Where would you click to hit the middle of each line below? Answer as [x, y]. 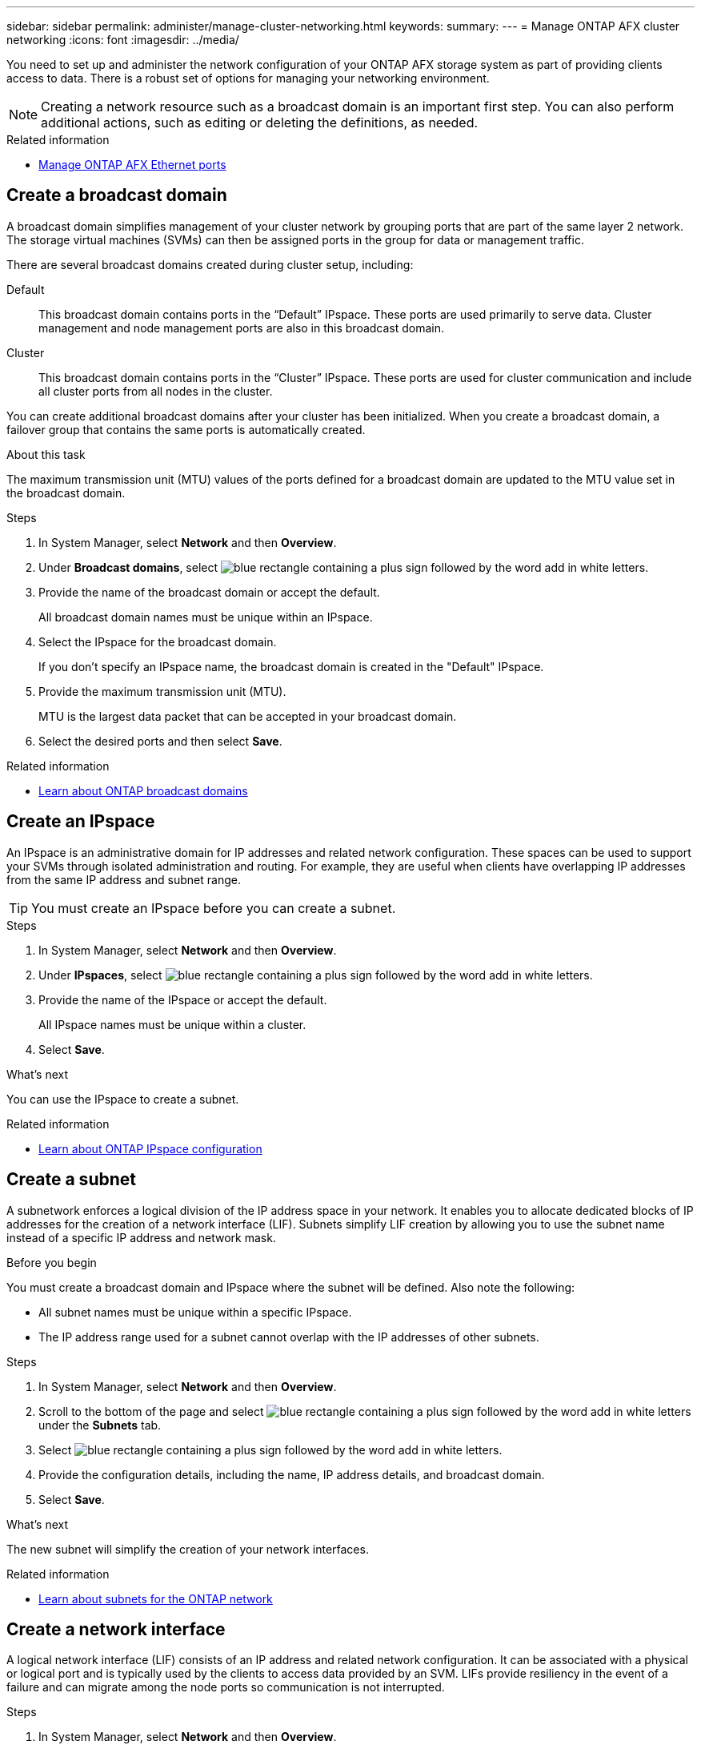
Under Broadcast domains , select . [344, 567]
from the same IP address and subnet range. [124, 879]
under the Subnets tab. [100, 1425]
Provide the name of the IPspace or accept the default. [183, 999]
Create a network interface [116, 1629]
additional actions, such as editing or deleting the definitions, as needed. [260, 123]
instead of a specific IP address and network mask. [141, 1237]
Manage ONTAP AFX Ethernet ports [132, 165]
